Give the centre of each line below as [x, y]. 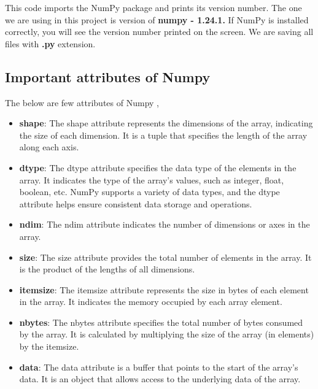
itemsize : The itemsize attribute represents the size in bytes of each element [164, 289]
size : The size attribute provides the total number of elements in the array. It [165, 257]
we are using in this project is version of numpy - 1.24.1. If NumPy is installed [157, 19]
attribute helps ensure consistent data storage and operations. [136, 203]
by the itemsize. [49, 346]
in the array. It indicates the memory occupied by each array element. [151, 302]
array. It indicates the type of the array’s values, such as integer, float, [152, 179]
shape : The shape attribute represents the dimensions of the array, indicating [166, 123]
